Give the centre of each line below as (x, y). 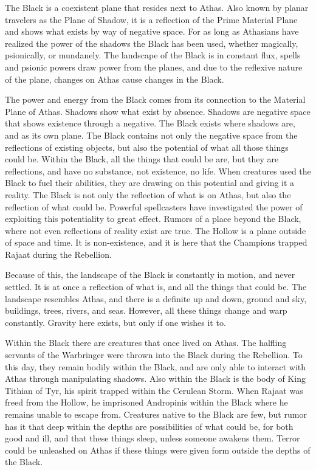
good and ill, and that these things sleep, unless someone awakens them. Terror (153, 438)
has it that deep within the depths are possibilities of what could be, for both (149, 426)
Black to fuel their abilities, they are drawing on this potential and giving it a (150, 183)
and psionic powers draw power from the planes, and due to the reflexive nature (154, 67)
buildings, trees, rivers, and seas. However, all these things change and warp (146, 310)
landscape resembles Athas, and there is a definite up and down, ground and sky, (156, 298)
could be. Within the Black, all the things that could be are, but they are (142, 159)
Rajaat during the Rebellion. (58, 254)
